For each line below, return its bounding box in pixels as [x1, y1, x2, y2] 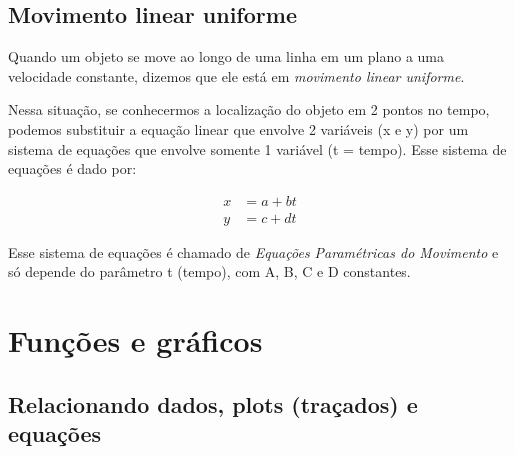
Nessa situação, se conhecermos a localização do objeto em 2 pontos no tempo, [8, 99, 490, 120]
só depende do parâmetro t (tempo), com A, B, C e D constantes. [8, 261, 411, 282]
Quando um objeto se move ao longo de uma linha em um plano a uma [8, 46, 445, 67]
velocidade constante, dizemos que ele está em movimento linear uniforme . [8, 65, 465, 86]
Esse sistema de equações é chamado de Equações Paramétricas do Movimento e [8, 241, 499, 262]
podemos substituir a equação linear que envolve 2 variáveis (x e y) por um [8, 118, 469, 139]
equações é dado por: [8, 158, 137, 179]
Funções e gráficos [8, 320, 263, 361]
